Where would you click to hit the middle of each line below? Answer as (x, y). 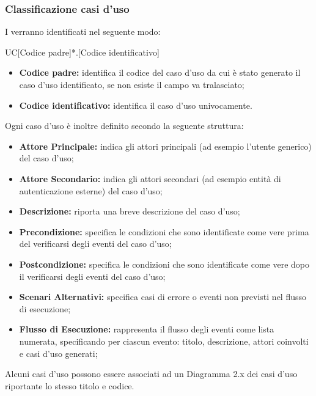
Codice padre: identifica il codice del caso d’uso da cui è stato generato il (160, 72)
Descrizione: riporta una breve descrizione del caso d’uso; (130, 211)
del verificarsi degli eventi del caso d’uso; (95, 244)
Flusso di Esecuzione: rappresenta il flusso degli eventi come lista (147, 329)
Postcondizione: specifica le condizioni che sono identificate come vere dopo (164, 264)
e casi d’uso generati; (58, 353)
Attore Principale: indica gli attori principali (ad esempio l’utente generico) (165, 146)
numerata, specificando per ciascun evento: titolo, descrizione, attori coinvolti (164, 341)
